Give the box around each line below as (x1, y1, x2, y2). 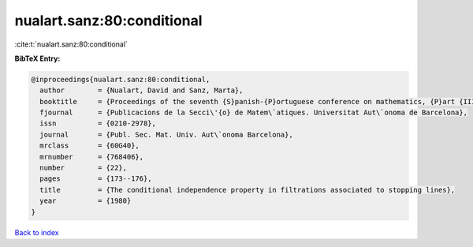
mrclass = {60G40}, (39, 141, 140, 150)
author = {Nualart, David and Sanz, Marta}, (39, 86, 244, 95)
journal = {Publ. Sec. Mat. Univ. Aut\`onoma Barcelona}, (39, 130, 293, 139)
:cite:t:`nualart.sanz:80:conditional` (14, 39, 128, 49)
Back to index (14, 227, 59, 237)
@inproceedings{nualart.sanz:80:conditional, (31, 75, 210, 84)
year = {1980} (39, 196, 132, 205)
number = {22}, (39, 163, 128, 173)
